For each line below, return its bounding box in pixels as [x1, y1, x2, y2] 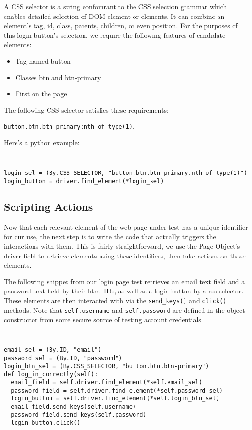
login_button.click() [11, 419, 81, 427]
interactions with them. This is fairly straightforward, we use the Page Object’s [4, 241, 240, 251]
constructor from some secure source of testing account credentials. [4, 314, 203, 325]
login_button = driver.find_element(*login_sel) [4, 177, 164, 185]
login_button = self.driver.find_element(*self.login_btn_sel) [11, 395, 219, 402]
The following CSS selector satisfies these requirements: [4, 104, 168, 115]
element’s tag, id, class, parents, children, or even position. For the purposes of [4, 20, 238, 31]
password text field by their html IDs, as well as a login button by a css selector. [4, 286, 244, 296]
